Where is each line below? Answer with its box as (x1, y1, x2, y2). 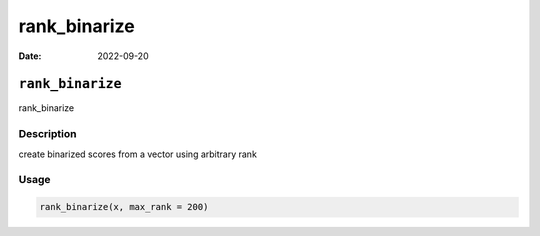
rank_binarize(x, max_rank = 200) (39, 201, 209, 213)
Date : (18, 50, 42, 62)
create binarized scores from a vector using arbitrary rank (18, 148, 257, 160)
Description (18, 127, 77, 141)
